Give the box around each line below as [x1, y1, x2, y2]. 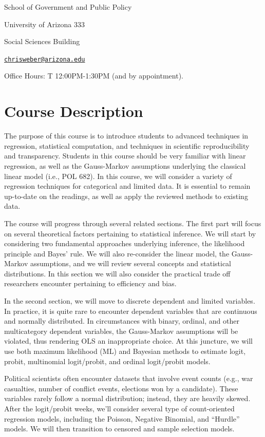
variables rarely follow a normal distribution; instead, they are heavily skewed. [4, 393, 251, 404]
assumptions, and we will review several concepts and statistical [30, 258, 232, 269]
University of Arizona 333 [4, 18, 85, 29]
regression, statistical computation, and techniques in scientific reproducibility [4, 140, 250, 151]
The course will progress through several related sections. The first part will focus [4, 217, 261, 228]
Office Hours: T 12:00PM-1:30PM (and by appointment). [4, 70, 183, 81]
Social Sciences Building [4, 36, 80, 47]
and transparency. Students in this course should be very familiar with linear [4, 150, 246, 161]
